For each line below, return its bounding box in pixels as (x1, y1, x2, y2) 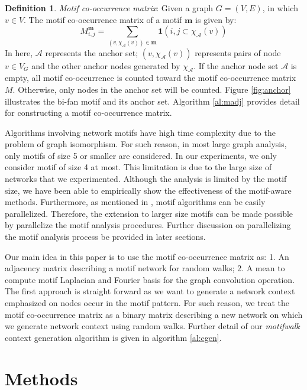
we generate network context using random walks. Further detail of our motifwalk (5, 320, 300, 332)
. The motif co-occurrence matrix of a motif (24, 13, 182, 25)
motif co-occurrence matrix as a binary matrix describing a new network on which (5, 308, 303, 320)
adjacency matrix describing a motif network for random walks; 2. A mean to (5, 262, 285, 274)
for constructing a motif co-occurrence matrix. (5, 106, 172, 119)
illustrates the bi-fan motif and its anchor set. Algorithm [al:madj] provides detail (5, 95, 300, 107)
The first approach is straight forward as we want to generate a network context (5, 285, 295, 297)
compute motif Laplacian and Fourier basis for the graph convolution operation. (5, 273, 295, 285)
